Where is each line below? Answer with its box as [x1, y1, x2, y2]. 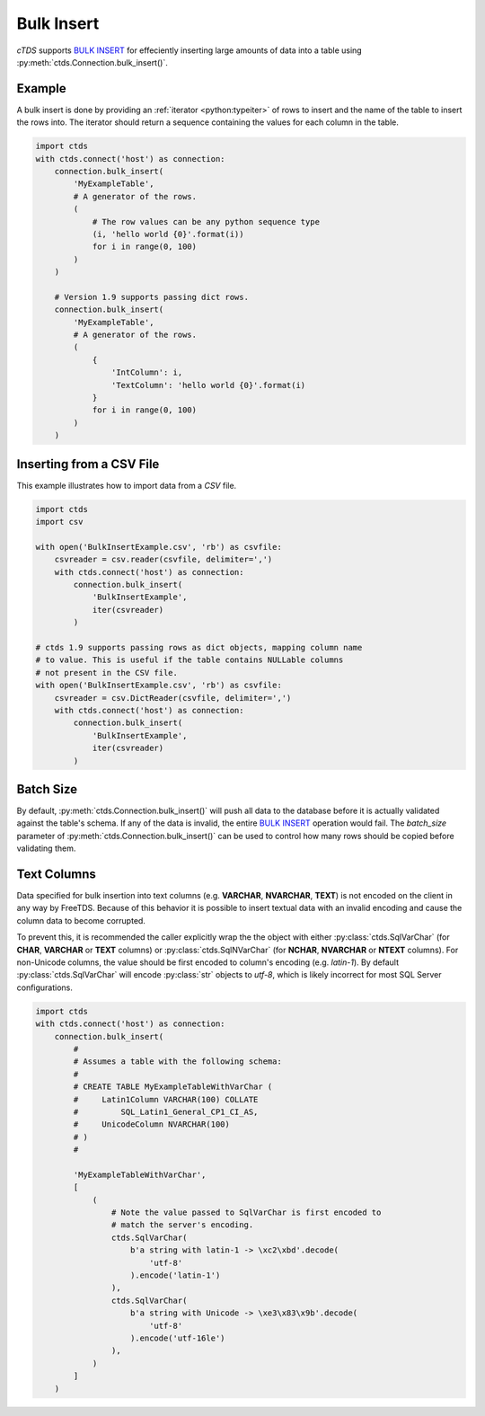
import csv [35, 517, 84, 527]
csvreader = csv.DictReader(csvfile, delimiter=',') [54, 693, 292, 703]
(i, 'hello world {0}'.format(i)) [92, 229, 244, 239]
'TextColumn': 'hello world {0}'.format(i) [110, 380, 306, 390]
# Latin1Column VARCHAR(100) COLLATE [73, 1094, 259, 1104]
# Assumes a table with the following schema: [73, 1057, 282, 1066]
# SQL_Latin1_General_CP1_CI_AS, [73, 1106, 259, 1117]
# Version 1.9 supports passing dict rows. [54, 292, 249, 302]
